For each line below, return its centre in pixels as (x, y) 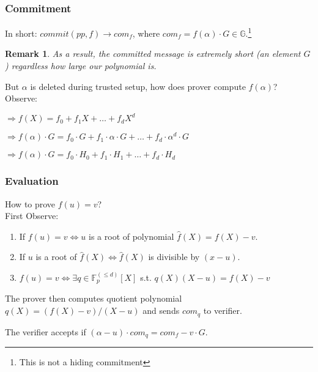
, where (146, 33)
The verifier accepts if (46, 331)
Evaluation (32, 181)
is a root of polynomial (131, 236)
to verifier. (223, 311)
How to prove (30, 203)
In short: (21, 33)
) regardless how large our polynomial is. (81, 66)
